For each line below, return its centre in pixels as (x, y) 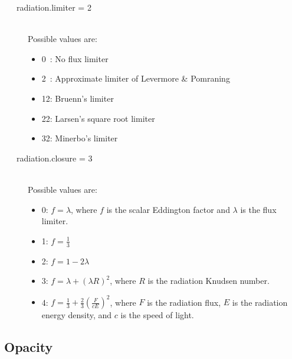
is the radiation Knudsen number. (209, 281)
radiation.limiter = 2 (54, 7)
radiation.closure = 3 (54, 158)
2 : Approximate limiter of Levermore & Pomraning (136, 78)
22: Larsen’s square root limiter (98, 118)
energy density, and (77, 315)
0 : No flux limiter (75, 58)
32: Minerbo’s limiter (80, 138)
